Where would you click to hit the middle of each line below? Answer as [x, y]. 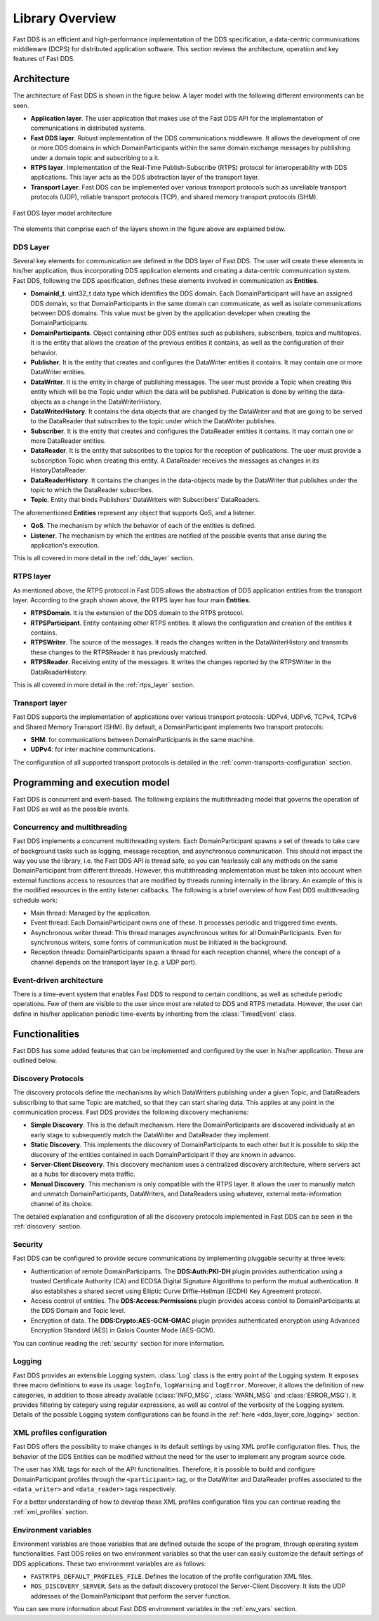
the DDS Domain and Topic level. [78, 1311]
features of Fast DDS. [44, 59]
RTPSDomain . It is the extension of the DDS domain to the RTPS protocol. [137, 613]
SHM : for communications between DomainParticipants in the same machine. [143, 739]
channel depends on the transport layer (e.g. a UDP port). [114, 962]
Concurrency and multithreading [70, 827]
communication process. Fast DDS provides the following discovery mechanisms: [131, 1112]
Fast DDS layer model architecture [62, 213]
